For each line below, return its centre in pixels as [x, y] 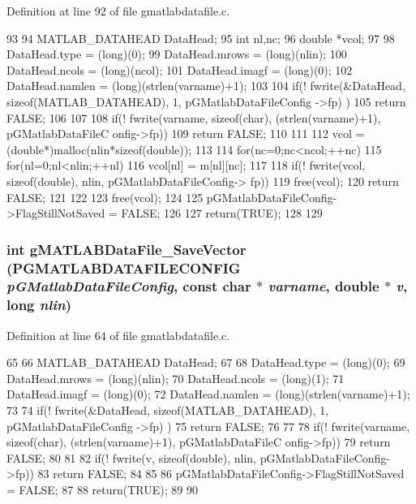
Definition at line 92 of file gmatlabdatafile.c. [118, 11]
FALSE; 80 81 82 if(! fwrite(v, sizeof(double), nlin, [131, 457]
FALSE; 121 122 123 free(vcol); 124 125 [105, 197]
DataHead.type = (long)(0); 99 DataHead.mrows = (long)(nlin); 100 [177, 54]
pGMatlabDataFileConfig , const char [129, 286]
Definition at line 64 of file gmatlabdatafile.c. [118, 335]
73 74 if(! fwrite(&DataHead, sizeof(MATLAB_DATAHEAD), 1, [168, 410]
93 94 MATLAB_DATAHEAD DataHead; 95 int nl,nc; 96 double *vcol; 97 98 [201, 38]
